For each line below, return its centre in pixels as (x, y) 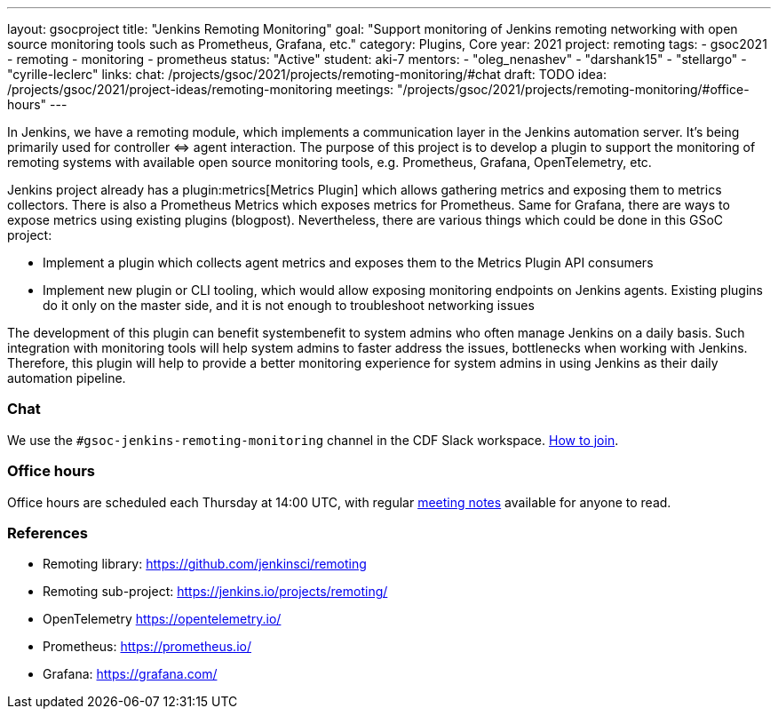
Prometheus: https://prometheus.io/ (147, 647)
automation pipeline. (67, 378)
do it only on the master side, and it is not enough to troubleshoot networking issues (289, 305)
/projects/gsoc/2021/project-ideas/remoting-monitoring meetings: (201, 89)
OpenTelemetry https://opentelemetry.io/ (162, 619)
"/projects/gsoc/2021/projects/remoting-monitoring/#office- (573, 89)
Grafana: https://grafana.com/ (130, 674)
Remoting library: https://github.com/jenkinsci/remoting (205, 564)
